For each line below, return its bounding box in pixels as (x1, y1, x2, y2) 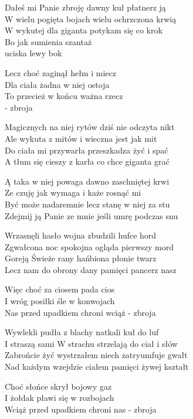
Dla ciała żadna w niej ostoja (5, 78, 110, 90)
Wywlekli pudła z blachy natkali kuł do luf (5, 326, 159, 338)
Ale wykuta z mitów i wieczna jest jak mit (5, 132, 157, 144)
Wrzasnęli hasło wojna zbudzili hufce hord (5, 229, 157, 241)
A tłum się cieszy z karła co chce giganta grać (5, 155, 170, 168)
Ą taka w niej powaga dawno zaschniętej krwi (5, 175, 170, 187)
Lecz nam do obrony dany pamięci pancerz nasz (5, 263, 177, 275)
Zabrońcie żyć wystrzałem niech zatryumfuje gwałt (5, 349, 188, 361)
